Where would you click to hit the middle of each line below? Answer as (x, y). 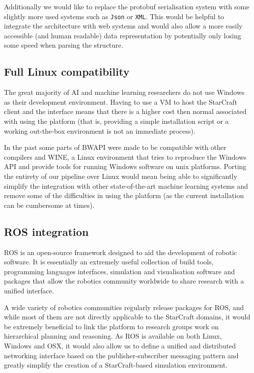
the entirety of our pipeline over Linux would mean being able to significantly (121, 176)
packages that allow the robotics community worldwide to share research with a (124, 281)
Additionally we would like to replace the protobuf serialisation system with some (127, 6)
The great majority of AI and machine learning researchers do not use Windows (124, 92)
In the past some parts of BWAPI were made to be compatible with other (115, 147)
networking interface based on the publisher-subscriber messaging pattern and (121, 355)
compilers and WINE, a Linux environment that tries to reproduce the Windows (125, 157)
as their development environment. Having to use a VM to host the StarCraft (121, 101)
